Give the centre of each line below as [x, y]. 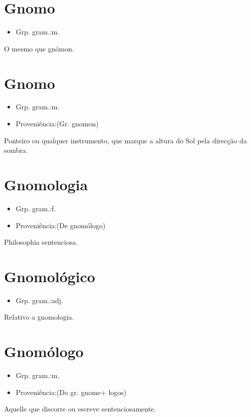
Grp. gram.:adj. [39, 300]
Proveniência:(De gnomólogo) [61, 225]
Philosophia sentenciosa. [41, 242]
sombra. [16, 150]
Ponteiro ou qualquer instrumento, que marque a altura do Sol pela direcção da [125, 140]
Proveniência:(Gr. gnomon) [57, 124]
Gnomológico [50, 276]
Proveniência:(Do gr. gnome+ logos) [71, 392]
